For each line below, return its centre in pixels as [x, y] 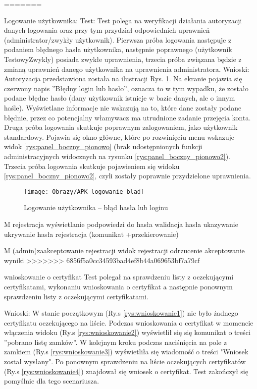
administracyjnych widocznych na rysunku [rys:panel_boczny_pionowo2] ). [117, 156]
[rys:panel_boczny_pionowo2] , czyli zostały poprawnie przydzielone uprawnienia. [128, 176]
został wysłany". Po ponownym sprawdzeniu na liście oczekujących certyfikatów [125, 361]
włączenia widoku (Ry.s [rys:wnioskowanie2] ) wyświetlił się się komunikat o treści [127, 332]
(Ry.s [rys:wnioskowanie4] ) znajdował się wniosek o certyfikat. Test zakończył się [126, 371]
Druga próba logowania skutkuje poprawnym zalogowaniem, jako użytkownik [121, 127]
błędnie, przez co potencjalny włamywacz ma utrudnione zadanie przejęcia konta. [128, 117]
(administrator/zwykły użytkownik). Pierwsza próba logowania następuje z [118, 39]
